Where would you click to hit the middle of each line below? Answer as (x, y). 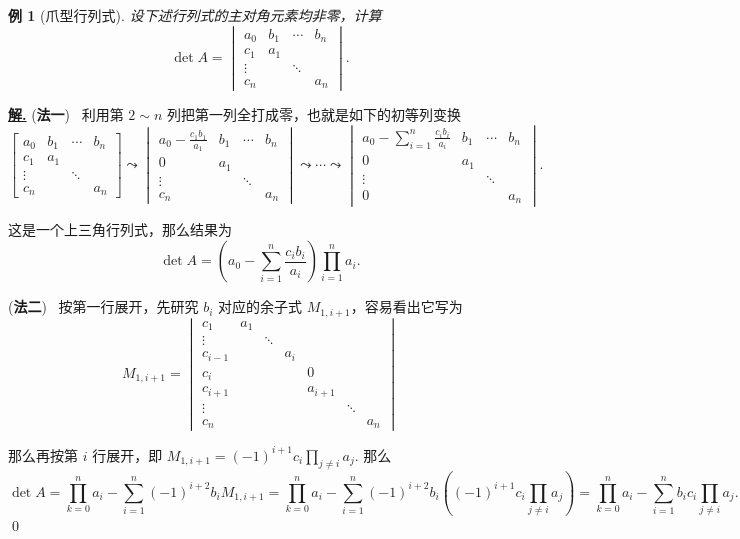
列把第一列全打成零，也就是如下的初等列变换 (314, 114)
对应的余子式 (260, 306)
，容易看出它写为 (406, 306)
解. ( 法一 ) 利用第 (66, 114)
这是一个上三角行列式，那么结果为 (120, 229)
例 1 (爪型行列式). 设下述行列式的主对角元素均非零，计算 (195, 15)
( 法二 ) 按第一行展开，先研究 (103, 306)
